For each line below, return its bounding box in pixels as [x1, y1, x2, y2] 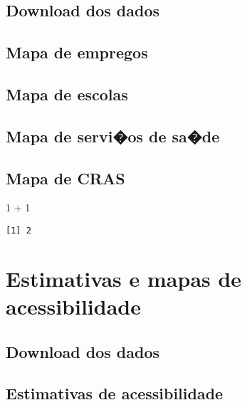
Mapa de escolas [6, 83, 128, 105]
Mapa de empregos [6, 41, 148, 63]
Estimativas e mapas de [6, 263, 242, 293]
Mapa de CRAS [6, 167, 125, 189]
